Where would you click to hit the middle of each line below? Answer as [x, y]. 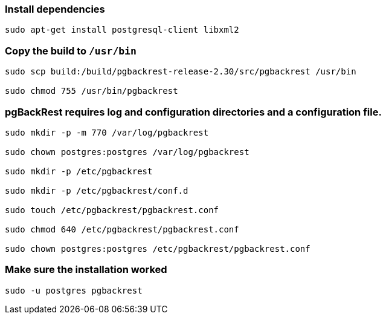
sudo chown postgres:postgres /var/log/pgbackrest [127, 152]
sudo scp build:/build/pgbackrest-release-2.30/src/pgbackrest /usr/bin [181, 72]
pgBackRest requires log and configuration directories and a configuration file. [193, 112]
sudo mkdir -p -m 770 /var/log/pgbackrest [107, 132]
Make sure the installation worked [86, 270]
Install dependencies [55, 9]
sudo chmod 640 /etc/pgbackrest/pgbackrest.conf [122, 229]
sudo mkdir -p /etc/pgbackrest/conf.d [97, 190]
